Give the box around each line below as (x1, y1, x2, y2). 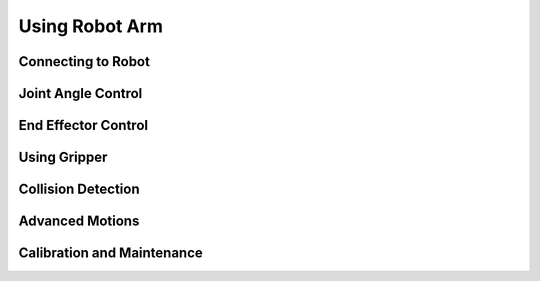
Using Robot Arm (18, 15, 164, 37)
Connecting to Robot (18, 53, 150, 70)
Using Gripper (18, 149, 108, 166)
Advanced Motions (18, 213, 140, 230)
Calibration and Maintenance (18, 245, 204, 262)
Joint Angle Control (18, 85, 143, 102)
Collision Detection (18, 181, 140, 198)
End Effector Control (18, 117, 149, 134)
